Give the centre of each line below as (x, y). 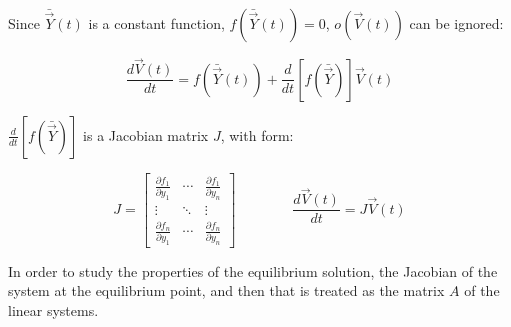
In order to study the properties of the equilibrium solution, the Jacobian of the (253, 270)
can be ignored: (456, 23)
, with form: (257, 134)
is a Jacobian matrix (146, 134)
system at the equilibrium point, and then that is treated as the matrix (226, 290)
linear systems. (53, 309)
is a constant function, (156, 23)
